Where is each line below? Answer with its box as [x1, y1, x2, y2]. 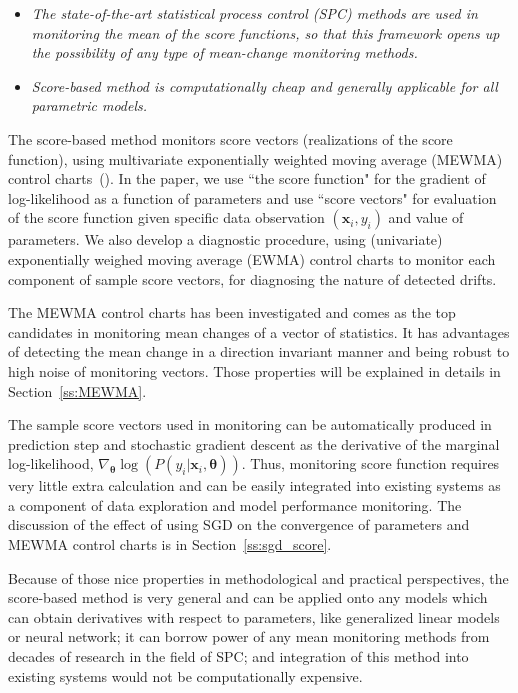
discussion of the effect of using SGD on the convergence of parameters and [8, 514, 470, 535]
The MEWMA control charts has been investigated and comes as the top [8, 302, 456, 323]
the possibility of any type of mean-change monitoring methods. [31, 42, 418, 63]
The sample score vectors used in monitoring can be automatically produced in [8, 414, 492, 435]
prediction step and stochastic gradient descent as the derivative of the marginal [8, 433, 500, 454]
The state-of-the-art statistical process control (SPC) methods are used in [31, 3, 478, 23]
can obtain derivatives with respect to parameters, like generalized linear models [8, 606, 500, 627]
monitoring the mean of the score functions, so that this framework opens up [31, 22, 500, 43]
